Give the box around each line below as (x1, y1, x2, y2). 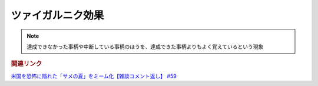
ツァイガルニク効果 (11, 9, 104, 22)
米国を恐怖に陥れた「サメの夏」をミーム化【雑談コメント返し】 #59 (11, 72, 177, 80)
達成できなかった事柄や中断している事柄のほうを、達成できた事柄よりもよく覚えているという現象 (26, 43, 264, 50)
